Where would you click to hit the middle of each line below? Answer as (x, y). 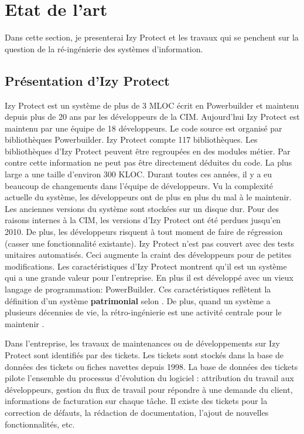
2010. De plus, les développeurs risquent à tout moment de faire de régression (144, 232)
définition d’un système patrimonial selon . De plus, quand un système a (138, 300)
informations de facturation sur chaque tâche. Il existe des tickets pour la (136, 401)
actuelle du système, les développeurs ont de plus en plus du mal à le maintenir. (148, 197)
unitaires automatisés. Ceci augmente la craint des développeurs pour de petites (148, 255)
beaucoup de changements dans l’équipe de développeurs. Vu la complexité (139, 185)
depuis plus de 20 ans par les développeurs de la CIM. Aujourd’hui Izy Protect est (152, 117)
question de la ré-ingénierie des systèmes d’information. (104, 48)
